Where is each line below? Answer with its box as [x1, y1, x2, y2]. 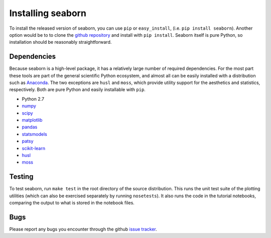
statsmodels [22, 131, 47, 137]
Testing [9, 173, 34, 181]
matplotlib [22, 117, 43, 123]
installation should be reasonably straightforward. [9, 39, 112, 45]
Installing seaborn [9, 8, 86, 19]
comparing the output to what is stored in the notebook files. [9, 200, 135, 206]
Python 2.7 [22, 96, 45, 102]
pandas [22, 124, 38, 130]
